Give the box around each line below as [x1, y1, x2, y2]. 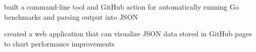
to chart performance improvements [4, 38, 115, 48]
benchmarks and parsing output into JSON [4, 11, 138, 22]
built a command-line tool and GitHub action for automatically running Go [4, 2, 239, 12]
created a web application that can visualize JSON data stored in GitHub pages [4, 28, 252, 39]
